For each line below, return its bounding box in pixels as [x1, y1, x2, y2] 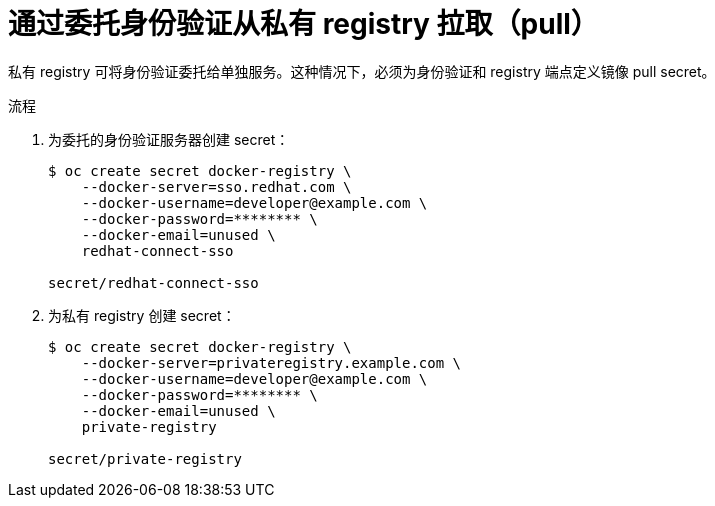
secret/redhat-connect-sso [48, 274, 259, 291]
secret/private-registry [48, 450, 242, 467]
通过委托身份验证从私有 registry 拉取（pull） [8, 7, 599, 41]
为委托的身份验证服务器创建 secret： [48, 130, 290, 148]
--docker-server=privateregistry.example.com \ [81, 354, 462, 371]
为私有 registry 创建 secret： [48, 306, 236, 324]
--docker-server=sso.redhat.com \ [81, 178, 352, 195]
